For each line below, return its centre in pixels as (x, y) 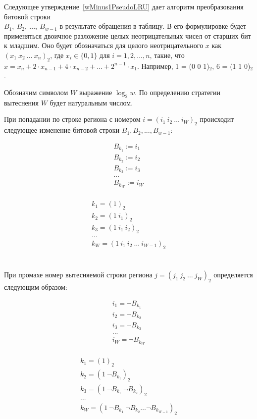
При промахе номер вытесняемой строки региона (78, 275)
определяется (233, 275)
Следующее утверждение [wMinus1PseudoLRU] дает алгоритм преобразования (124, 6)
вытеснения (22, 102)
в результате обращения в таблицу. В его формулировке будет (153, 26)
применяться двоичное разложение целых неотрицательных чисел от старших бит (128, 35)
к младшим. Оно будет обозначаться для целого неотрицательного (104, 45)
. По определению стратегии (178, 92)
